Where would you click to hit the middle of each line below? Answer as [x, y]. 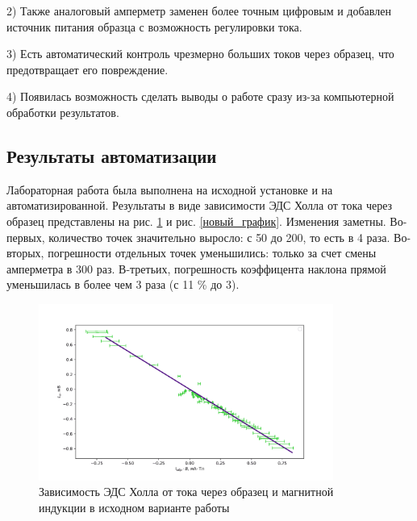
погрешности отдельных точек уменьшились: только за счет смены [212, 253]
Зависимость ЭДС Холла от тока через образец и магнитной [186, 492]
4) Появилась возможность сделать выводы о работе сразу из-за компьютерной [200, 96]
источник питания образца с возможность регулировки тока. [154, 26]
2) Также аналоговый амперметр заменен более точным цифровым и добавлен [199, 10]
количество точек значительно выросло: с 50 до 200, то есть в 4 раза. [219, 237]
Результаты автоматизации [112, 155]
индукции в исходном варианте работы [134, 507]
